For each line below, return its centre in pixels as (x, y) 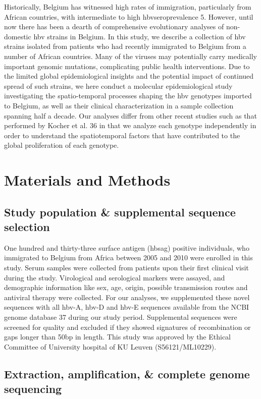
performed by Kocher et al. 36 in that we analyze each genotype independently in (130, 125)
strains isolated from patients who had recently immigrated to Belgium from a (125, 46)
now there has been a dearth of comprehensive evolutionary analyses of (114, 26)
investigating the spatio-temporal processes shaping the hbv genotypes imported (128, 96)
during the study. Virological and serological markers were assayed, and (115, 277)
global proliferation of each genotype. (62, 145)
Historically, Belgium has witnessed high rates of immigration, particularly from (128, 7)
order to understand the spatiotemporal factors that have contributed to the (122, 135)
